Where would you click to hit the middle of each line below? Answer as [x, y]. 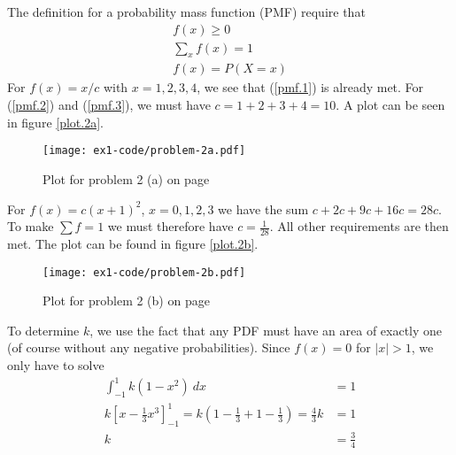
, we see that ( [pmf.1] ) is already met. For [310, 87]
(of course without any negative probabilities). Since [149, 347]
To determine [43, 330]
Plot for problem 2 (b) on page [126, 301]
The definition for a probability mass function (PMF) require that [186, 12]
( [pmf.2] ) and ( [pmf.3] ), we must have [109, 105]
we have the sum [263, 208]
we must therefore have [170, 226]
